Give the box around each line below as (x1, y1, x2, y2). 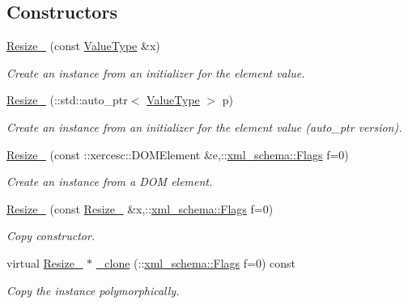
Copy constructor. (6, 227, 96, 244)
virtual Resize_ (6, 254, 83, 271)
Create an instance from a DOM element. (6, 173, 213, 190)
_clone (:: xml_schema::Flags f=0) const (96, 254, 296, 271)
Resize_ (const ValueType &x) (6, 37, 160, 54)
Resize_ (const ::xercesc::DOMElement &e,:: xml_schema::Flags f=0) (6, 146, 349, 163)
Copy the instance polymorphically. (6, 281, 180, 298)
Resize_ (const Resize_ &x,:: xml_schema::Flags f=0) (6, 200, 274, 217)
